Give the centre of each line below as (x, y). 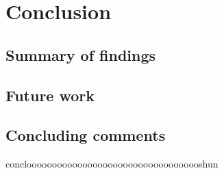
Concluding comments (86, 135)
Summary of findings (81, 54)
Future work (50, 95)
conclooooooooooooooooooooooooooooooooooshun (112, 164)
